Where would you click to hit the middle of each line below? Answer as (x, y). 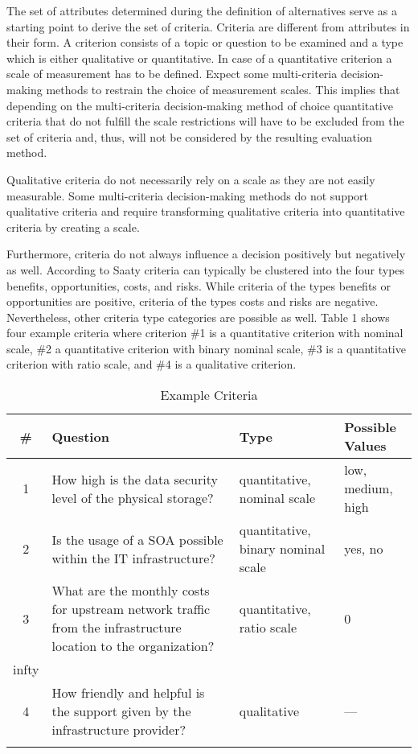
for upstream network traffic (131, 609)
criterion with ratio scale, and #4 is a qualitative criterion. (152, 364)
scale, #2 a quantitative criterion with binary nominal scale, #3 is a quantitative (206, 348)
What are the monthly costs (131, 591)
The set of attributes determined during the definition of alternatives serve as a (202, 10)
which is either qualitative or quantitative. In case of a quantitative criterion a (199, 58)
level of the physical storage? (133, 497)
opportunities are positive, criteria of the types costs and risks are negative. (193, 301)
